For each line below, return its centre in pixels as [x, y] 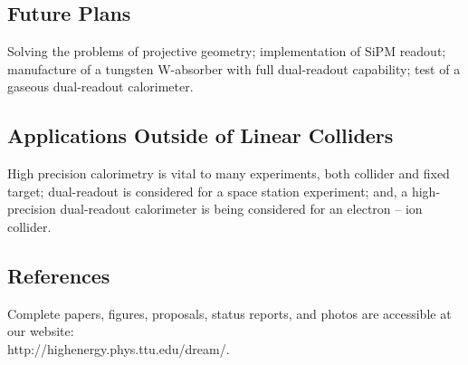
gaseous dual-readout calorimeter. [100, 86]
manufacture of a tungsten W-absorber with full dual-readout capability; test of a [234, 68]
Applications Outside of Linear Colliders [201, 135]
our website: [41, 331]
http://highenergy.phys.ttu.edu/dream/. [119, 348]
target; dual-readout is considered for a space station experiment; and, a [208, 191]
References [59, 275]
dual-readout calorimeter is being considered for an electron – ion [241, 209]
